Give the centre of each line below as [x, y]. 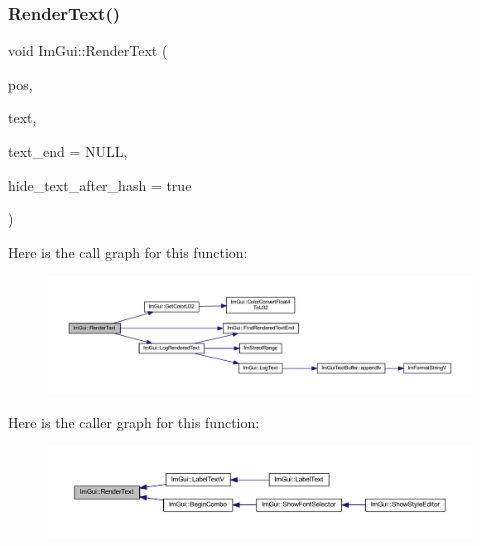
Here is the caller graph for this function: [134, 422]
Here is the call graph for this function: [128, 251]
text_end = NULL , [68, 151]
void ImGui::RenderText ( [88, 50]
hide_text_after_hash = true [100, 184]
